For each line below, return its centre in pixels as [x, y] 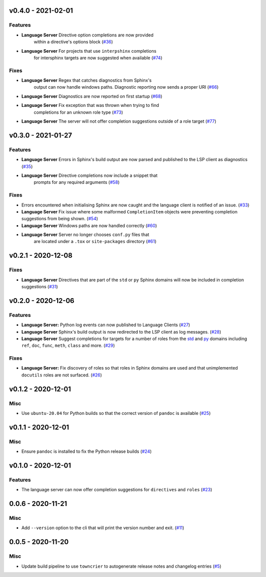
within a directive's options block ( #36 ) [73, 42]
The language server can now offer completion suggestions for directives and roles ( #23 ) [117, 490]
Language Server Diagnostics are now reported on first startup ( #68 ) [92, 96]
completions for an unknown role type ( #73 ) [78, 112]
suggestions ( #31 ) [40, 287]
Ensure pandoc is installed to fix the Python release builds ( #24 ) [87, 451]
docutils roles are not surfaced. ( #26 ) [62, 375]
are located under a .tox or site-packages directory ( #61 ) [95, 241]
